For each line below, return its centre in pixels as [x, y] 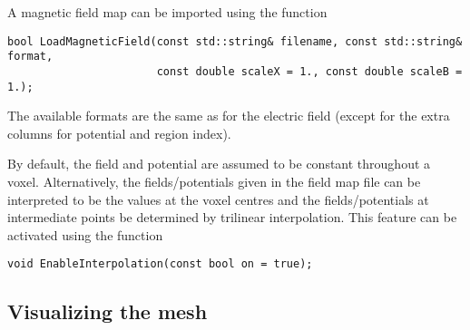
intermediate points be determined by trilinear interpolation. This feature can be [232, 217]
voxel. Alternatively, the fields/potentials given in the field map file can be [214, 181]
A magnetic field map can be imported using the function [167, 12]
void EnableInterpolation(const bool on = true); [160, 264]
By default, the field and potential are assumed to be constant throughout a [219, 164]
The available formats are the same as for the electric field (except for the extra [229, 116]
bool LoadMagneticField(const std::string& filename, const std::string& [235, 41]
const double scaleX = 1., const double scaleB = [309, 71]
